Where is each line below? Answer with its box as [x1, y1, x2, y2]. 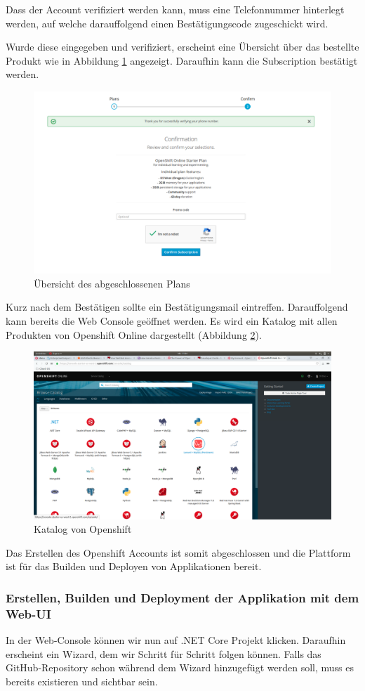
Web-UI [6, 605, 51, 622]
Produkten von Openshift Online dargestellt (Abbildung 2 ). [6, 327, 262, 342]
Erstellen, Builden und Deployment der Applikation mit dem [6, 588, 359, 606]
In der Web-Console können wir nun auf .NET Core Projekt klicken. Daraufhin [6, 633, 346, 647]
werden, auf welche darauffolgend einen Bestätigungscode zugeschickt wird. [6, 15, 328, 30]
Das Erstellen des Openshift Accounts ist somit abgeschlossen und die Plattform [6, 545, 351, 560]
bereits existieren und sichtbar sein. [6, 673, 158, 688]
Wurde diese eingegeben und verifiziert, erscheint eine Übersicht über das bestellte [6, 39, 359, 54]
